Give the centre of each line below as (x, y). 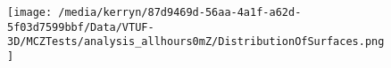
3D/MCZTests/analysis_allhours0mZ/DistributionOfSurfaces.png (196, 42)
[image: (30, 12)
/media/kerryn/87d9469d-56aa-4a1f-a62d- (180, 12)
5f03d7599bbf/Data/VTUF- (81, 27)
